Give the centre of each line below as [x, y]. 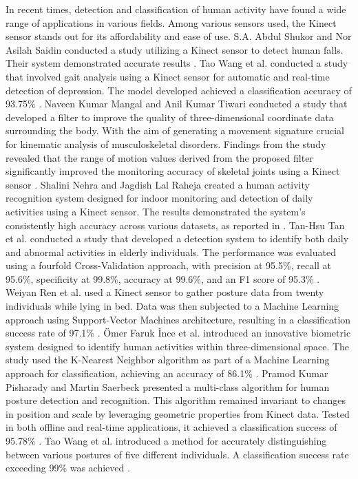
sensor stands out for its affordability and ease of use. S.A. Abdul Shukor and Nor [179, 36]
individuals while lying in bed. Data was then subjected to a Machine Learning [172, 306]
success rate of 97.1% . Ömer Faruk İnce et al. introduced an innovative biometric [178, 333]
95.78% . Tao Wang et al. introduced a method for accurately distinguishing [166, 440]
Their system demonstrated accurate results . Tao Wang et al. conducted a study [177, 63]
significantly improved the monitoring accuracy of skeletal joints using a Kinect [173, 171]
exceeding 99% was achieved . [68, 468]
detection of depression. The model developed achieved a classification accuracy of [179, 90]
